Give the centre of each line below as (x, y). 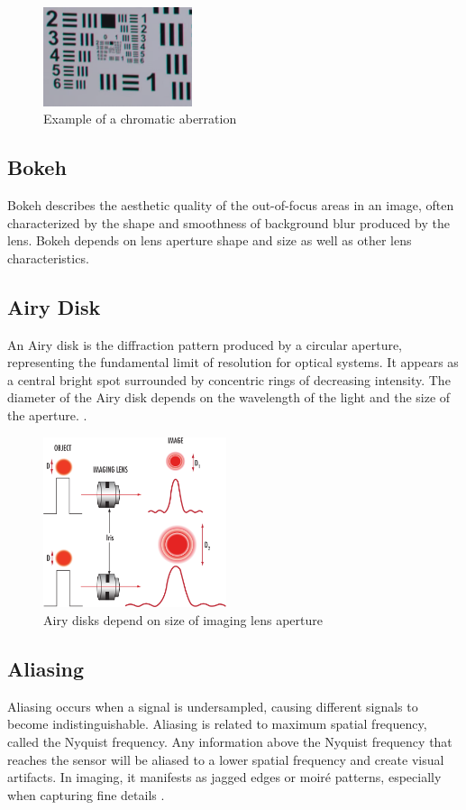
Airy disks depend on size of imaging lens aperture (183, 620)
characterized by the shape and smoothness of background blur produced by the (228, 222)
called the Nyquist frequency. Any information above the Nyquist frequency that (230, 742)
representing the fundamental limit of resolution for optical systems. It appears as (233, 362)
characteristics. (48, 258)
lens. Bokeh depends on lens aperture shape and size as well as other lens (210, 240)
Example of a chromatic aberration (140, 119)
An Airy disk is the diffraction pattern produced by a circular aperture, (205, 344)
